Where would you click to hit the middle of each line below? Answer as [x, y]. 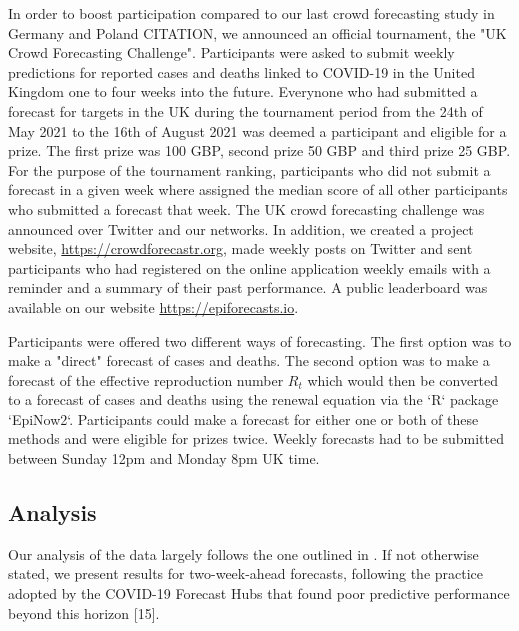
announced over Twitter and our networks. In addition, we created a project [241, 228]
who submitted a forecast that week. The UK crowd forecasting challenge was [246, 208]
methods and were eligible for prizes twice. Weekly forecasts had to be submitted [256, 438]
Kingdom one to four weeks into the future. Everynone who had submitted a [243, 91]
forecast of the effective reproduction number [146, 379]
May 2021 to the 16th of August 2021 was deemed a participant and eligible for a [257, 130]
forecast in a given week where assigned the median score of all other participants [258, 189]
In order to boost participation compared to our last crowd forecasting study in [251, 13]
